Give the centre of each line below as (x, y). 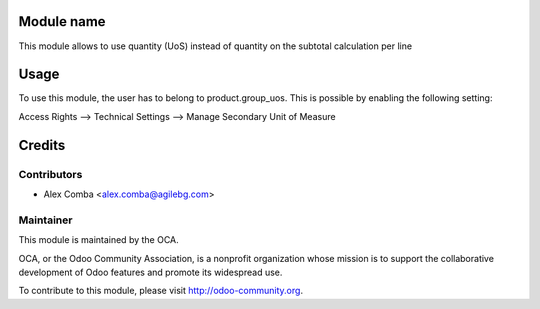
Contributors (50, 174)
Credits (42, 145)
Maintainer (45, 220)
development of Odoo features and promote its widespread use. (150, 272)
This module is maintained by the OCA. (98, 240)
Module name (62, 21)
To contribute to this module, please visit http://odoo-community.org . (161, 291)
